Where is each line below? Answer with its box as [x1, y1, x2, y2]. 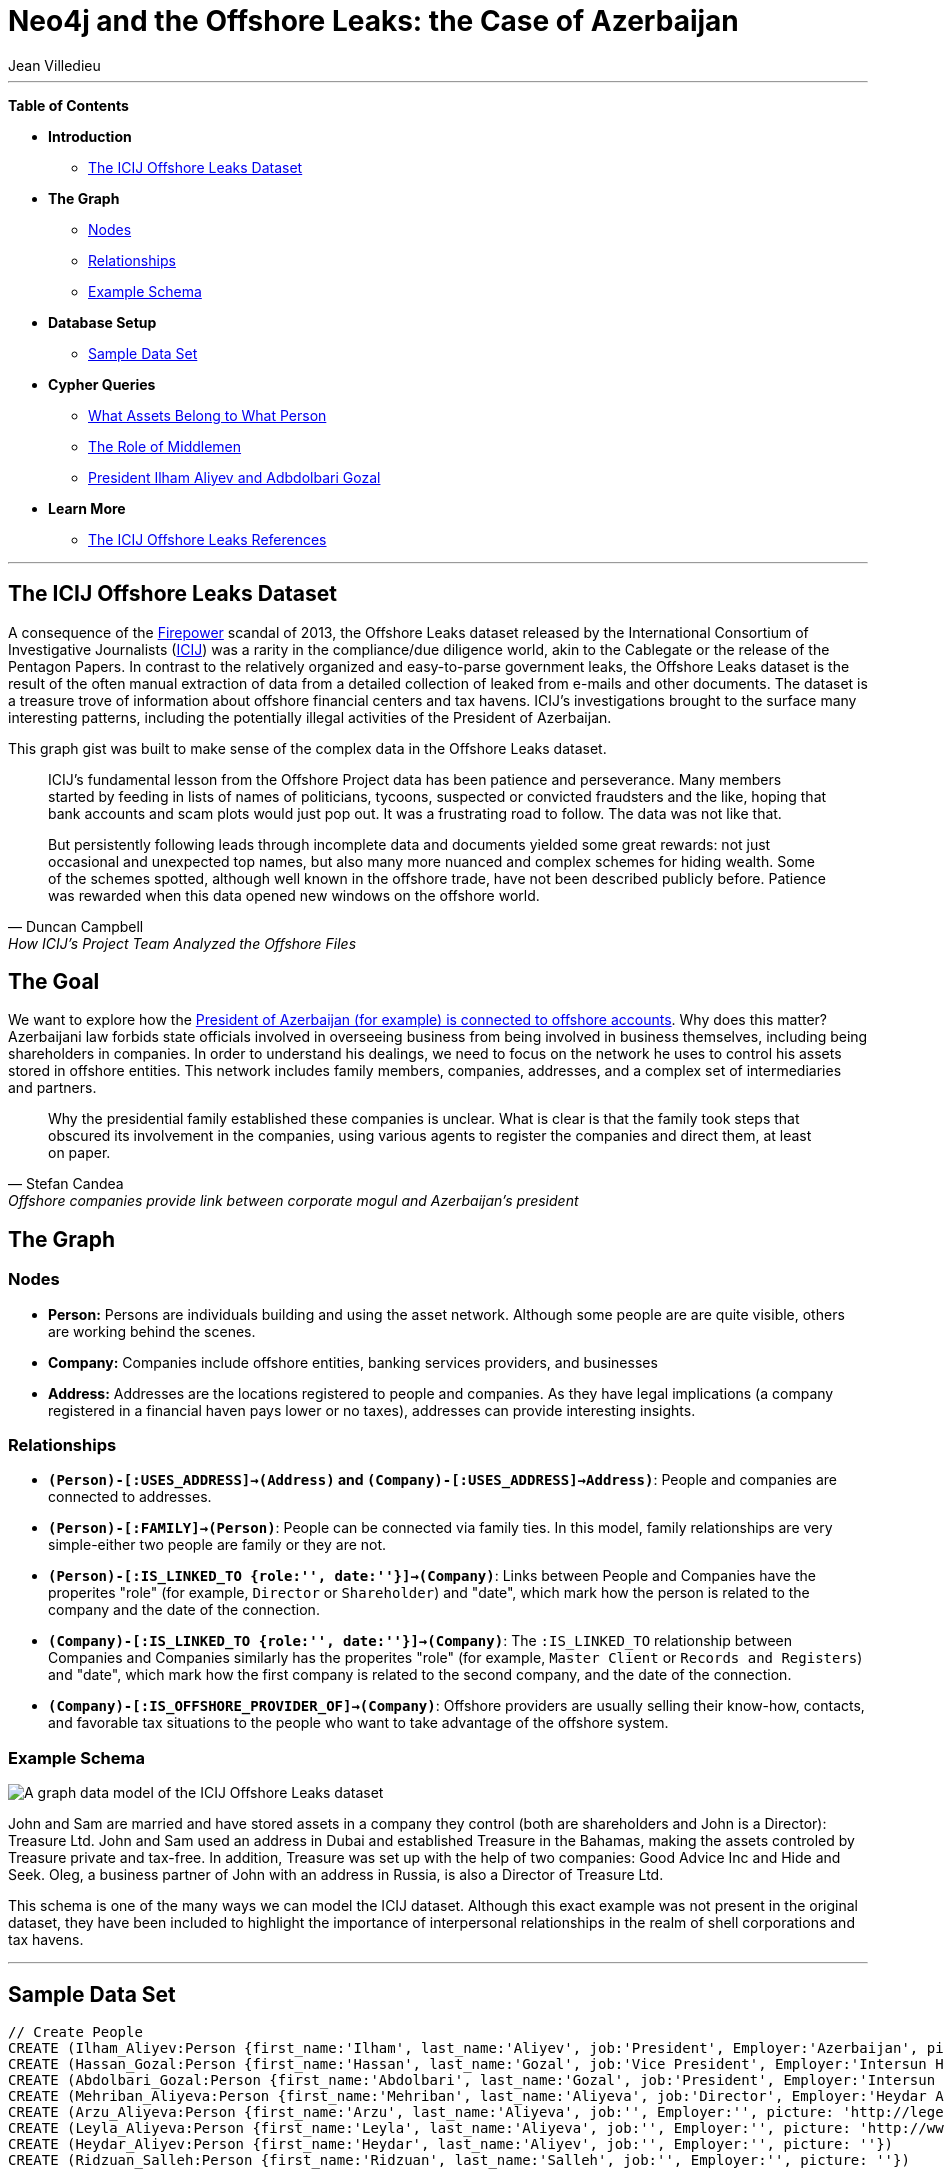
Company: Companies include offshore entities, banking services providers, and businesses [48, 1353, 658, 1371]
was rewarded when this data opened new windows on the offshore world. [48, 886, 540, 904]
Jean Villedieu [8, 56, 101, 74]
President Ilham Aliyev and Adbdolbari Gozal [88, 468, 381, 486]
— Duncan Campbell [8, 917, 144, 935]
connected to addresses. [48, 1488, 212, 1506]
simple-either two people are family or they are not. [48, 1536, 387, 1554]
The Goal [8, 969, 100, 995]
